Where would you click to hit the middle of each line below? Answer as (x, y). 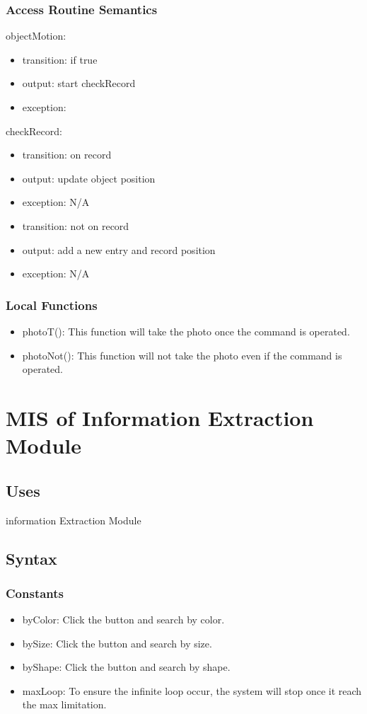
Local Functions (52, 305)
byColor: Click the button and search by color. (123, 620)
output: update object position (89, 178)
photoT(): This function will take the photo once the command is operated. (186, 331)
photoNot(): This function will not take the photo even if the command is (182, 355)
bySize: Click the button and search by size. (117, 643)
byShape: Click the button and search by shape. (126, 667)
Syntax (31, 558)
